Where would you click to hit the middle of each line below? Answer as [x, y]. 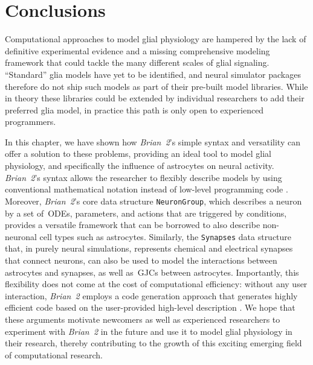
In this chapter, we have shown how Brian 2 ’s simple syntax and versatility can [153, 141]
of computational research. [54, 354]
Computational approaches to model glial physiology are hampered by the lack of [156, 39]
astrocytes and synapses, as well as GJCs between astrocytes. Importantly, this [152, 272]
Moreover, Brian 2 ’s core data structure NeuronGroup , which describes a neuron [153, 201]
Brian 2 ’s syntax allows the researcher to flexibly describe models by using [144, 177]
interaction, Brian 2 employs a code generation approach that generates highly [151, 295]
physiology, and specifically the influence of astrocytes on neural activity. [140, 166]
